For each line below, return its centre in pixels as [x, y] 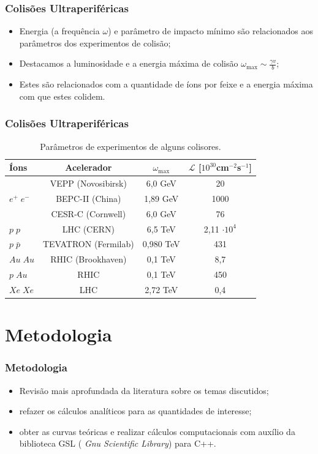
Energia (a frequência [59, 31]
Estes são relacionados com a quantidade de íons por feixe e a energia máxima [166, 84]
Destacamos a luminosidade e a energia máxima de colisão [129, 63]
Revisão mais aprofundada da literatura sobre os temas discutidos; [144, 390]
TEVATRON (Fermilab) [88, 244]
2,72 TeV [161, 289]
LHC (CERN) [88, 229]
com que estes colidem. [62, 96]
